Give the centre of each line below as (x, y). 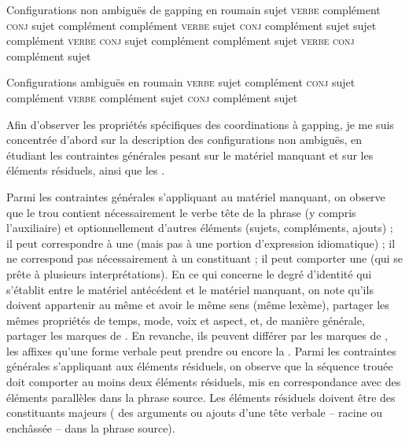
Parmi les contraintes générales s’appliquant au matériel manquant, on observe (196, 196)
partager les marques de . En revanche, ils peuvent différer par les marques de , (197, 335)
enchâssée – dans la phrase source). (91, 427)
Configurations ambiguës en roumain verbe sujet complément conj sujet (181, 82)
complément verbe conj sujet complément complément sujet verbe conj (181, 41)
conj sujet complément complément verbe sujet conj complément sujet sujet (192, 25)
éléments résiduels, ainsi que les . (86, 170)
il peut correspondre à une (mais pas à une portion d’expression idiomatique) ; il (201, 243)
